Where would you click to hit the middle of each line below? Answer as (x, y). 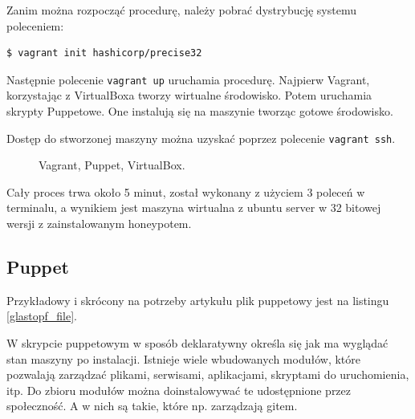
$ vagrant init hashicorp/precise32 (104, 53)
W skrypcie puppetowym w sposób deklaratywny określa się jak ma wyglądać (197, 343)
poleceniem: (35, 25)
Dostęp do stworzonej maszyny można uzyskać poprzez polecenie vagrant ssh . (201, 138)
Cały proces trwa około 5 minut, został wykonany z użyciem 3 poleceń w (186, 191)
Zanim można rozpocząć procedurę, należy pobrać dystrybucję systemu (181, 10)
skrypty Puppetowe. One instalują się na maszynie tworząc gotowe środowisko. (200, 111)
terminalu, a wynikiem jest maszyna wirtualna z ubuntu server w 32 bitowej (194, 207)
